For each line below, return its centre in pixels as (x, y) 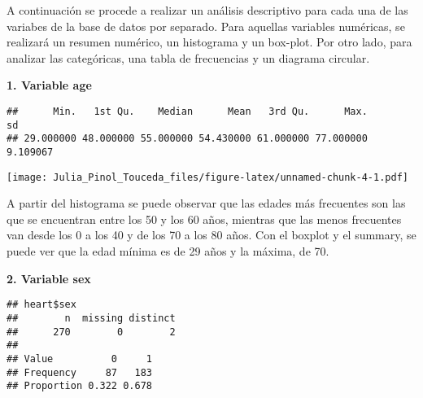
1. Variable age (49, 85)
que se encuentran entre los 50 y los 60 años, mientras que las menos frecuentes (204, 219)
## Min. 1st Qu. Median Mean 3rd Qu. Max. (187, 111)
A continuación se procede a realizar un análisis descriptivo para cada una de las (207, 10)
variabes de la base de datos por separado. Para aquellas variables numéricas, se (206, 26)
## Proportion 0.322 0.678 (79, 386)
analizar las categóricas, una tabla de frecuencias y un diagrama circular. (188, 57)
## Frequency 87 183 (79, 372)
